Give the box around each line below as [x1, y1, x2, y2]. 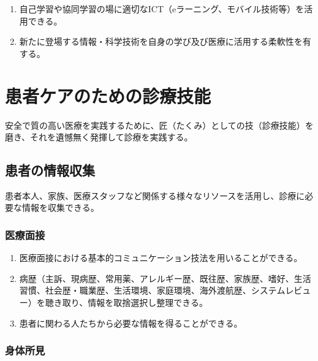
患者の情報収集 [5, 161, 95, 180]
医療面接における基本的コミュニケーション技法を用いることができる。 [19, 251, 303, 264]
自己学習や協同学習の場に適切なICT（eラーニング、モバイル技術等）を [19, 2, 305, 15]
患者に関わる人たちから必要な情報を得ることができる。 [19, 316, 243, 329]
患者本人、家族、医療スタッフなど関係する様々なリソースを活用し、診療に [5, 189, 305, 202]
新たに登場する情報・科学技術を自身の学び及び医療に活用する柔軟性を [19, 35, 303, 48]
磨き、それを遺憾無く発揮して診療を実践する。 [5, 131, 193, 143]
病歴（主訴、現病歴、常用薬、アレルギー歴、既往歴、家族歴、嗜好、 [19, 272, 294, 284]
